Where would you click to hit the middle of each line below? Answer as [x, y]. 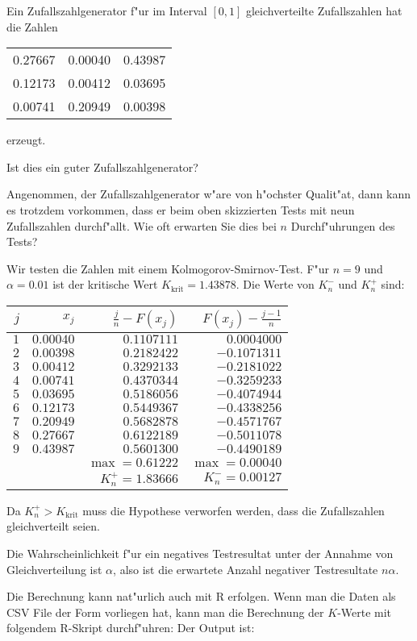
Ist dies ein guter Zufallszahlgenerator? [102, 166]
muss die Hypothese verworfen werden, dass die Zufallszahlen [234, 510]
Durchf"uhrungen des [343, 225]
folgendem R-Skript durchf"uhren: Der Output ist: [131, 628]
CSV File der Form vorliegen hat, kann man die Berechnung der [165, 612]
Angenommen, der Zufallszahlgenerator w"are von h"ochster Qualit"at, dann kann [209, 194]
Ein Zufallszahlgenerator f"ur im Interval [107, 10]
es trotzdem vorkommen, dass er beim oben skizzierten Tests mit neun [181, 209]
